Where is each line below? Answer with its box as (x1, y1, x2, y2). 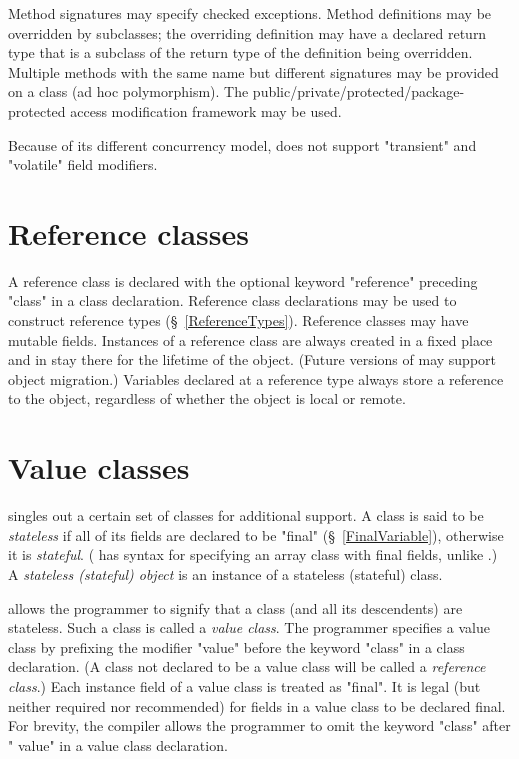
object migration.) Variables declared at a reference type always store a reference (8, 368, 504, 389)
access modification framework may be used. (70, 100, 342, 121)
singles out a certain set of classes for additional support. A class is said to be (8, 505, 484, 526)
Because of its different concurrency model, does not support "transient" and (8, 134, 477, 155)
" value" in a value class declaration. (8, 734, 228, 755)
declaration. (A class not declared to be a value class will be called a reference (8, 656, 486, 677)
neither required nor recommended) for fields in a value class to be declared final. (8, 695, 506, 716)
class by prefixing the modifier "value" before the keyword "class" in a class (8, 636, 465, 657)
